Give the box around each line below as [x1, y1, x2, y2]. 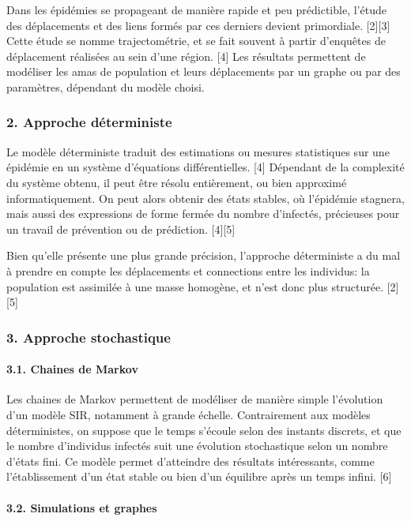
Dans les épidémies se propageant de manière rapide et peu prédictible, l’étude [6, 2, 386, 17]
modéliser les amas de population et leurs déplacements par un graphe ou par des [6, 63, 401, 80]
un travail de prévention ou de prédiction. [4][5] [6, 220, 236, 237]
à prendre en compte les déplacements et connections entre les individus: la [6, 262, 370, 279]
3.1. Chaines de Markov [6, 361, 138, 377]
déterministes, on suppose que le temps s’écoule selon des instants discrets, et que [6, 422, 402, 438]
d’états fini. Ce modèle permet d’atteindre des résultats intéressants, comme [6, 452, 375, 469]
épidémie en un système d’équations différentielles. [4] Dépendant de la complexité [6, 159, 405, 175]
